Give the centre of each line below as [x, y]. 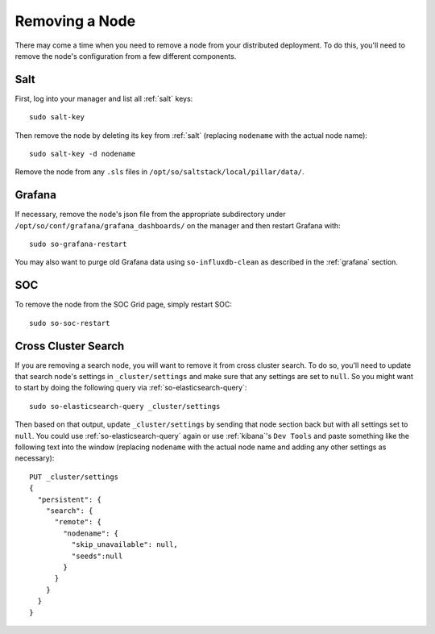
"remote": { [78, 522]
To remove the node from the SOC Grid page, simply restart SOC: [124, 304]
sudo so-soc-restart [70, 323]
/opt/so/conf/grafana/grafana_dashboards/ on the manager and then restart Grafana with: [178, 225]
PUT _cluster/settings [74, 477]
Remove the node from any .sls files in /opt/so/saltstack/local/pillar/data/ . [160, 172]
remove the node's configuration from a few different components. [126, 56]
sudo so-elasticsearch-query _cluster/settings [125, 406]
